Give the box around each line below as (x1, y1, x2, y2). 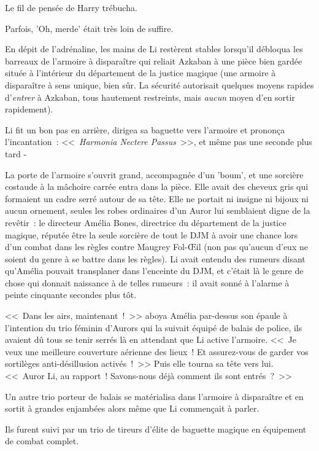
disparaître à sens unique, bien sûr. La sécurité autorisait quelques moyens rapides (5, 78, 314, 91)
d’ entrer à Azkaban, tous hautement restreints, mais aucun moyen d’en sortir (5, 90, 295, 103)
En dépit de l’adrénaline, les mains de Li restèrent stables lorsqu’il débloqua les (5, 42, 303, 55)
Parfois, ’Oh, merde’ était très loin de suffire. (5, 22, 174, 34)
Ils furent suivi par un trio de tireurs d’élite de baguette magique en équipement (5, 422, 307, 435)
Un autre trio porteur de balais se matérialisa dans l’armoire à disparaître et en (5, 390, 304, 402)
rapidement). (5, 103, 53, 116)
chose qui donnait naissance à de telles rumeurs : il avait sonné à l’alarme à (5, 276, 290, 289)
